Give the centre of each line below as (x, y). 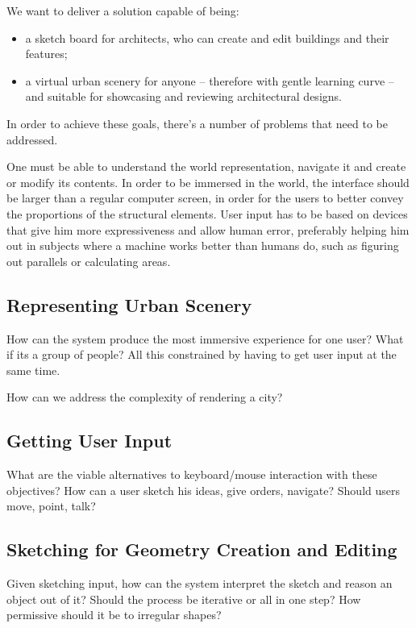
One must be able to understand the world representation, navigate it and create (206, 166)
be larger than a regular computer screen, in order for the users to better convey (205, 198)
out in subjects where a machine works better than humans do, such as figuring (203, 245)
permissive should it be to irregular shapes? (114, 615)
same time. (33, 370)
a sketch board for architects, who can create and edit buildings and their (207, 37)
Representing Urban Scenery (129, 304)
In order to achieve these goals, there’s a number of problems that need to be (197, 123)
